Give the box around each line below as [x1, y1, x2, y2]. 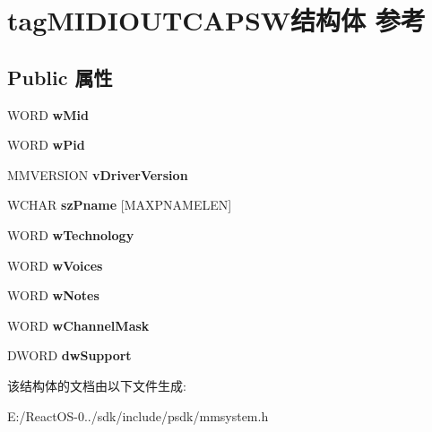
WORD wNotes [7, 286, 99, 305]
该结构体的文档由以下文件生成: [7, 376, 186, 394]
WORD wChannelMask [7, 315, 150, 334]
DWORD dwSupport [7, 346, 132, 365]
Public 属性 [7, 63, 113, 91]
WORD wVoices [7, 255, 103, 274]
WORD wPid [7, 135, 85, 154]
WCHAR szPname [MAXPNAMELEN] [7, 195, 232, 214]
